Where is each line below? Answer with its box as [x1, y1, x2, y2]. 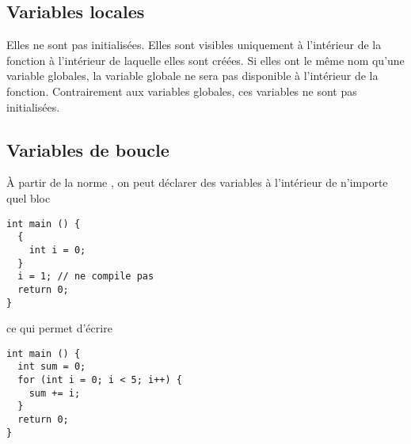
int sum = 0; [17, 361, 86, 373]
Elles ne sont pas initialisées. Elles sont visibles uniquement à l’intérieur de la [6, 36, 382, 53]
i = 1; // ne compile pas [17, 271, 154, 283]
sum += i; [29, 387, 81, 399]
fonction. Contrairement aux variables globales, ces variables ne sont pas [6, 82, 357, 99]
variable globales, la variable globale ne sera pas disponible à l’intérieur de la [6, 67, 379, 84]
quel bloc [6, 189, 51, 206]
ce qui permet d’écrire [6, 320, 112, 336]
